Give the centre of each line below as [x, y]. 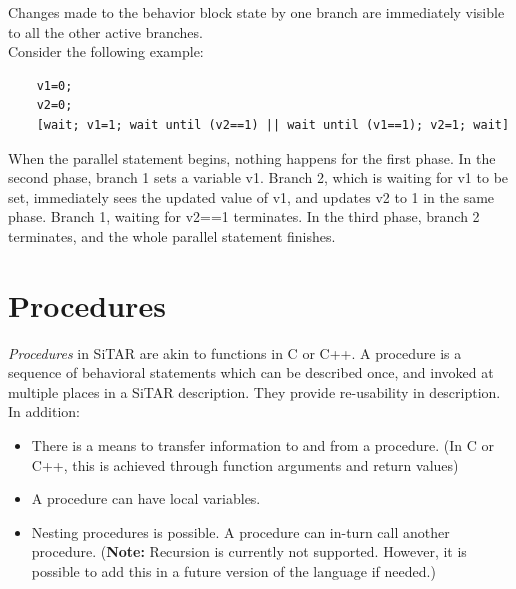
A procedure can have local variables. [146, 498]
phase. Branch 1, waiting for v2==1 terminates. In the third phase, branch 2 [244, 216]
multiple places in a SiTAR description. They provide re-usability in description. [254, 391]
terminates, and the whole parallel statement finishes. [172, 235]
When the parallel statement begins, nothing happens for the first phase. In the [252, 157]
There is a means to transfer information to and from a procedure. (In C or [262, 445]
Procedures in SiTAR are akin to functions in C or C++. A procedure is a [235, 352]
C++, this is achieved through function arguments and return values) [245, 464]
